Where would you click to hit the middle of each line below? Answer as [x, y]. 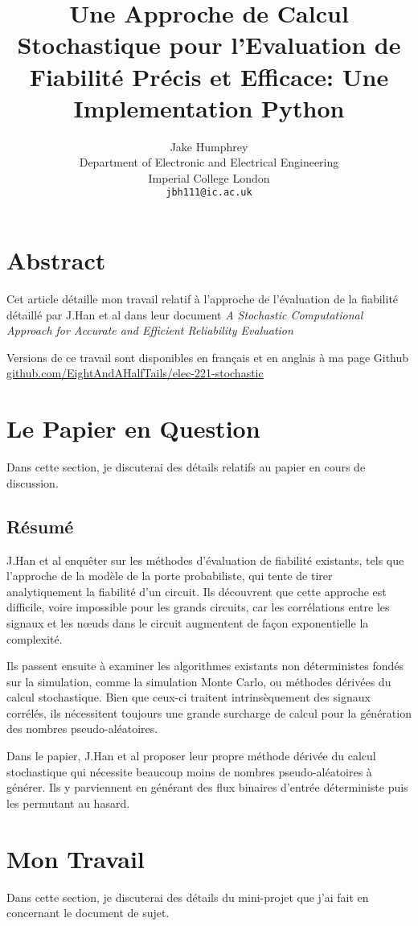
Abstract [56, 260]
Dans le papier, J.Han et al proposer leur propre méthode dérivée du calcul [191, 756]
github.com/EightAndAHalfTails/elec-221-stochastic [135, 373]
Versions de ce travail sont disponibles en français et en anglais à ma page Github [208, 357]
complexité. [35, 638]
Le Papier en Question [133, 428]
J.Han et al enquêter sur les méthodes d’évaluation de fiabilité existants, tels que [205, 560]
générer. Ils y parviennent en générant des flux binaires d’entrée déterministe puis [207, 787]
